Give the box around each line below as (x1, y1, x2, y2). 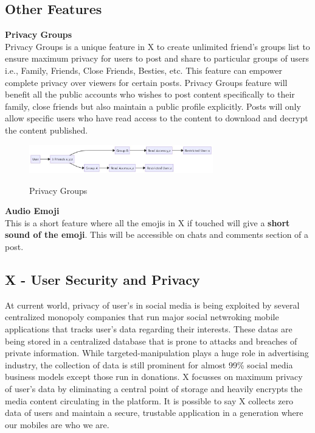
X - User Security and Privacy (5, 270, 200, 289)
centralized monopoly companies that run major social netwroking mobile (5, 310, 279, 323)
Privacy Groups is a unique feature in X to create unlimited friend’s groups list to (5, 40, 310, 52)
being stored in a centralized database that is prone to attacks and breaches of (5, 334, 297, 347)
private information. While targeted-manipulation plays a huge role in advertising (5, 346, 309, 359)
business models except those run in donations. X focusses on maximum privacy (5, 370, 303, 383)
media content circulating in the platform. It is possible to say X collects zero (5, 394, 294, 407)
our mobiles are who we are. (5, 418, 109, 431)
